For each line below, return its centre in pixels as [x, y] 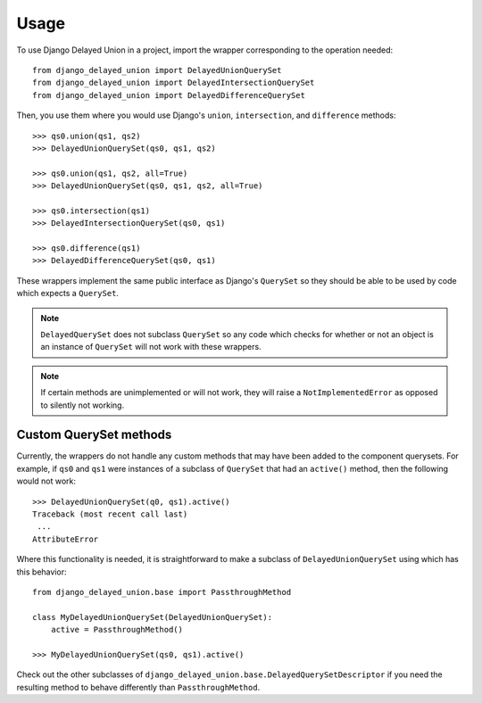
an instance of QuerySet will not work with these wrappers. [151, 347]
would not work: [46, 481]
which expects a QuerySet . [68, 294]
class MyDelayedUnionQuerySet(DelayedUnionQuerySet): [152, 617]
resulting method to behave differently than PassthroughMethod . [138, 687]
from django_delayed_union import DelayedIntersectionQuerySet [174, 83]
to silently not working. [83, 405]
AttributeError [66, 539]
